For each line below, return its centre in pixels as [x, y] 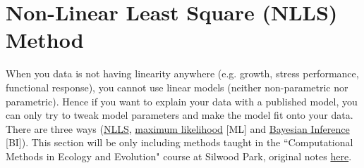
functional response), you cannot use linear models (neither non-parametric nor [177, 87]
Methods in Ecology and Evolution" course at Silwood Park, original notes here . [179, 156]
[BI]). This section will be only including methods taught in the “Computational [180, 142]
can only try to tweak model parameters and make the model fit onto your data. [180, 115]
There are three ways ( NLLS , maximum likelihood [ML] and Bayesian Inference [178, 128]
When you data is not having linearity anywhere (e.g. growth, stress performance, [182, 73]
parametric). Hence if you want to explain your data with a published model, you [182, 101]
